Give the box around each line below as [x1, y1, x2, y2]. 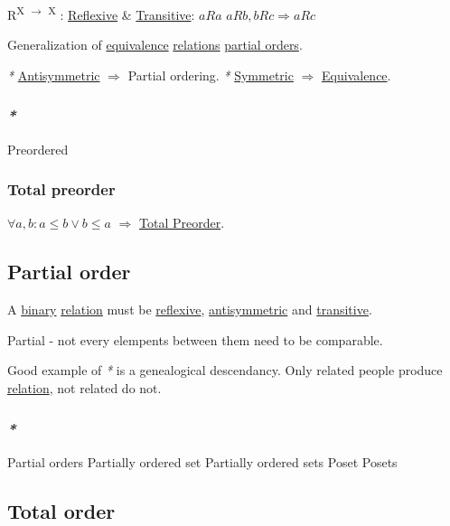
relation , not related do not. [7, 379, 162, 398]
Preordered [7, 139, 69, 158]
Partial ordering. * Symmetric [127, 65, 294, 84]
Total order [7, 496, 116, 524]
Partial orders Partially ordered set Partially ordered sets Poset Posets [7, 452, 398, 471]
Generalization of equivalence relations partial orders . [7, 35, 303, 54]
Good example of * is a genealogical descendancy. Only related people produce [7, 361, 443, 380]
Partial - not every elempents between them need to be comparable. [7, 330, 383, 349]
